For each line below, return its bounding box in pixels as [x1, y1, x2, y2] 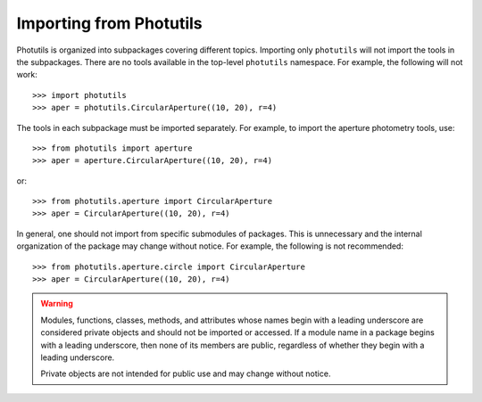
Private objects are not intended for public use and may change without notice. [40, 368, 331, 379]
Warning [40, 299, 73, 309]
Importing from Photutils [16, 13, 203, 33]
